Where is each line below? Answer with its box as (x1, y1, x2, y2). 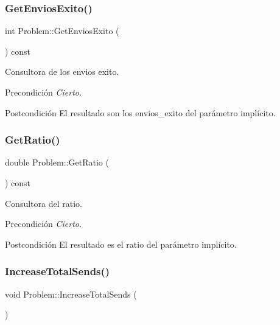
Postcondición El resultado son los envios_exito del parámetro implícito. (5, 106, 276, 119)
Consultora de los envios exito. (5, 65, 119, 78)
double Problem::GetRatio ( (5, 156, 109, 169)
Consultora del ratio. (5, 197, 82, 209)
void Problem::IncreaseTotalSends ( (5, 287, 137, 300)
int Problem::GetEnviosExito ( (5, 24, 119, 37)
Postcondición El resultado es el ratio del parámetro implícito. (5, 237, 237, 250)
